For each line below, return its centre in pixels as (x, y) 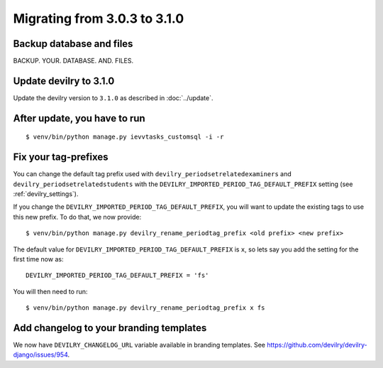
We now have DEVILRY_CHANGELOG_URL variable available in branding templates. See (139, 345)
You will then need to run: (50, 291)
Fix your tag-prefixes (61, 157)
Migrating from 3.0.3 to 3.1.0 (99, 18)
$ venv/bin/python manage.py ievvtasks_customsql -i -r (125, 137)
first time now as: (38, 259)
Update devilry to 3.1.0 (64, 81)
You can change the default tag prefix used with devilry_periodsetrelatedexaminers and (152, 174)
